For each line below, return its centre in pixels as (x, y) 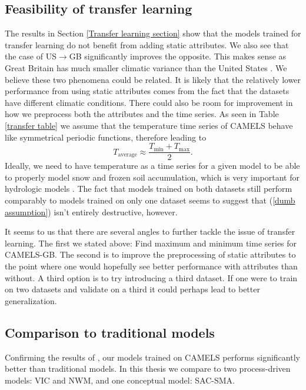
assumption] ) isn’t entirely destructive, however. (91, 211)
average (127, 155)
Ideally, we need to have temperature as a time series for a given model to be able (152, 166)
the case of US (31, 56)
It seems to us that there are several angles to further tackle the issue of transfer (150, 231)
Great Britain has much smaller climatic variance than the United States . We (146, 67)
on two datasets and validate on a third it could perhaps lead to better (132, 289)
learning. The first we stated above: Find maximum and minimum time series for (151, 243)
